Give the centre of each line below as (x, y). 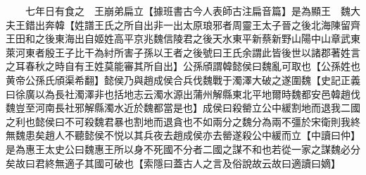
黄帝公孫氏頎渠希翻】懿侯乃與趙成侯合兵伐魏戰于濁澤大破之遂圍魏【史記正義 (183, 79)
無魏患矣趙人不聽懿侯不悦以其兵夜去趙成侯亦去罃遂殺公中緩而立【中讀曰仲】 (183, 135)
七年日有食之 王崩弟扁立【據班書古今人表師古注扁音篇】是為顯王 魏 (188, 11)
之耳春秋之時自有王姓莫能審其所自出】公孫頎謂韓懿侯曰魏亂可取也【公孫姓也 (183, 66)
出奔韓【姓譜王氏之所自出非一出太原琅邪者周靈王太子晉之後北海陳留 (193, 24)
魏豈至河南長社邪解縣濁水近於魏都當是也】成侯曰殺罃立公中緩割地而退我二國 (183, 108)
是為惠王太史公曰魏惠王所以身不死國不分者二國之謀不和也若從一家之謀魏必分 (183, 149)
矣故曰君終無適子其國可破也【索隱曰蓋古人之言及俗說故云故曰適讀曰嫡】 (173, 163)
